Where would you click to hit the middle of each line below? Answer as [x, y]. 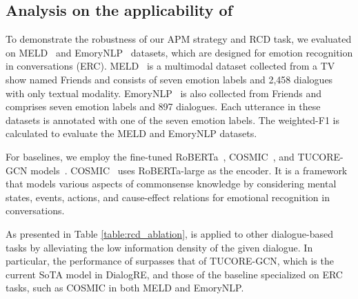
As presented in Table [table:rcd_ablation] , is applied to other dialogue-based [169, 233]
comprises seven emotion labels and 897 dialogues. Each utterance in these [163, 106]
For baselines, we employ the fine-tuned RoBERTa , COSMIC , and [150, 156]
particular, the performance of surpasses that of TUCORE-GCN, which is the [170, 261]
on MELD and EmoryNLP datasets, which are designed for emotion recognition [179, 52]
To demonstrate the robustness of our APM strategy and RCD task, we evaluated [179, 39]
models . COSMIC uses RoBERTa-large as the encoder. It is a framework [189, 170]
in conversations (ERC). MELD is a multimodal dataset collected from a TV [170, 66]
